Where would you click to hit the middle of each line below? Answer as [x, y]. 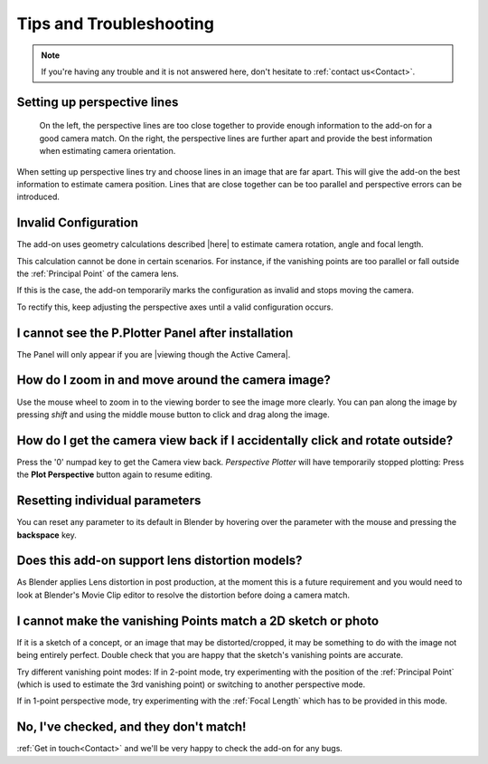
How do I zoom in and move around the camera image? [174, 380]
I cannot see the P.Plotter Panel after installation [155, 333]
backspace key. [47, 535]
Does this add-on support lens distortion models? [160, 561]
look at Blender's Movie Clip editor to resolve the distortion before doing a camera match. [183, 595]
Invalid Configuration [78, 223]
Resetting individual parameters [109, 501]
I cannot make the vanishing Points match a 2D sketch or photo [198, 621]
